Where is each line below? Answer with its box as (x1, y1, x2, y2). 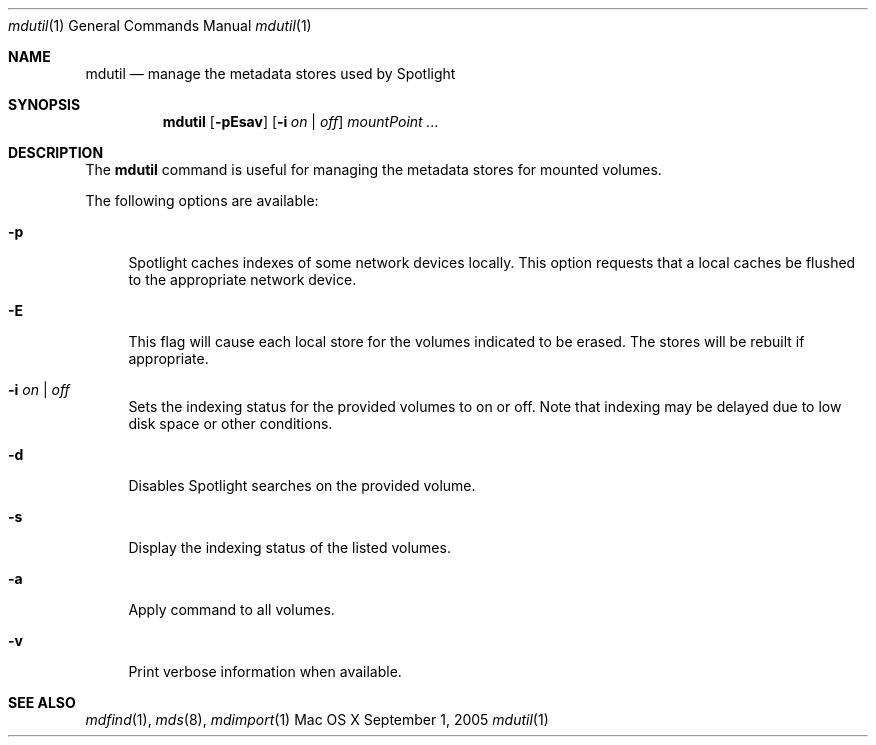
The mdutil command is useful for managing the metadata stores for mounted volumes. (85, 161, 662, 178)
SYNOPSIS (8, 96, 81, 113)
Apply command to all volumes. (128, 601, 335, 618)
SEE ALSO (8, 694, 76, 711)
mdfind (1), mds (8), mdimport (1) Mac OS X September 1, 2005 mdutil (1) (85, 711, 549, 728)
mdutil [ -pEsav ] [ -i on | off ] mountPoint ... (162, 113, 439, 130)
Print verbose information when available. (128, 663, 402, 680)
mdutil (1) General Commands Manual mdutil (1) (8, 17, 312, 34)
